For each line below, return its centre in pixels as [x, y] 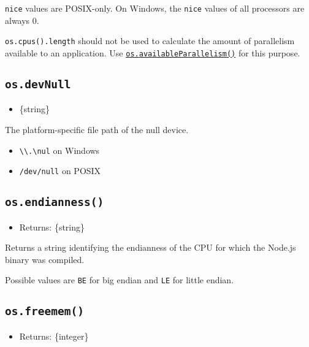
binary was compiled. [45, 259]
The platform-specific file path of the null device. [97, 129]
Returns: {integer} [54, 336]
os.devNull [38, 84]
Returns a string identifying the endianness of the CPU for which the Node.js [151, 247]
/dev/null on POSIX [60, 171]
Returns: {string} [52, 227]
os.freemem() [44, 311]
